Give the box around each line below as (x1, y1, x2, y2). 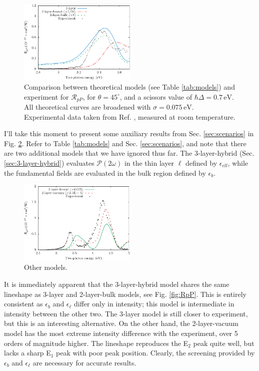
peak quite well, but (193, 337, 254, 348)
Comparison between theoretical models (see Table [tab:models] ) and (24, 82, 235, 92)
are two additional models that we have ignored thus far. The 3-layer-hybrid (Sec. (4, 148, 254, 158)
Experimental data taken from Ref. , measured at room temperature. (24, 111, 235, 122)
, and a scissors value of (119, 91, 192, 102)
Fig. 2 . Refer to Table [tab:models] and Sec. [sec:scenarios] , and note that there (4, 138, 246, 148)
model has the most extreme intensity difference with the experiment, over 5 (4, 327, 238, 338)
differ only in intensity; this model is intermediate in (74, 298, 234, 309)
